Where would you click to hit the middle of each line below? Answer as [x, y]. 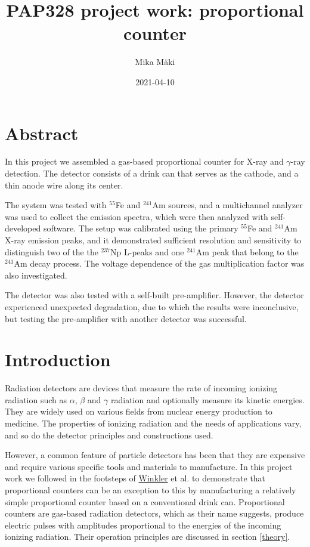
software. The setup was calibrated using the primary [141, 228]
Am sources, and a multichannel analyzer [227, 205]
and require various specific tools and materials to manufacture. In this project [149, 466]
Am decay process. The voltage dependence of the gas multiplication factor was [159, 263]
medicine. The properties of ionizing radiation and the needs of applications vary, [153, 423]
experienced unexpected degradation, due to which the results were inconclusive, [152, 306]
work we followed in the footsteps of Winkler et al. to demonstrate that [135, 478]
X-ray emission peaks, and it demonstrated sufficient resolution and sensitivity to [153, 240]
